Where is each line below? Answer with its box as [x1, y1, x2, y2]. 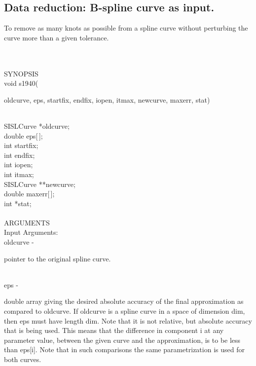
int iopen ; [4, 159, 33, 170]
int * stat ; [4, 198, 32, 208]
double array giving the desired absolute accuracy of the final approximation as [4, 296, 244, 306]
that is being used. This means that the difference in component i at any [4, 325, 224, 335]
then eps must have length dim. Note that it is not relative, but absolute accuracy [4, 315, 252, 326]
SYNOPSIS [4, 68, 38, 78]
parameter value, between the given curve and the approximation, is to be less [4, 334, 241, 345]
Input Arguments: [4, 227, 58, 237]
